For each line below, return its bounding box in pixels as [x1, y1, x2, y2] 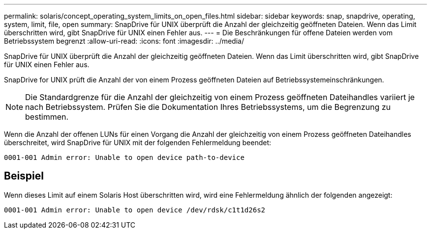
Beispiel [4, 170, 44, 182]
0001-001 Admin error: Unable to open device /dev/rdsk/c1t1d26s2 [4, 206, 266, 214]
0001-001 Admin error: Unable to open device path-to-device [4, 154, 245, 161]
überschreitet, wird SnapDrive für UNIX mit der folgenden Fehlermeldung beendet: [4, 138, 272, 147]
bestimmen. [25, 112, 69, 122]
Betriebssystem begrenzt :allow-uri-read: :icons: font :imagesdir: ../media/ [4, 37, 244, 45]
